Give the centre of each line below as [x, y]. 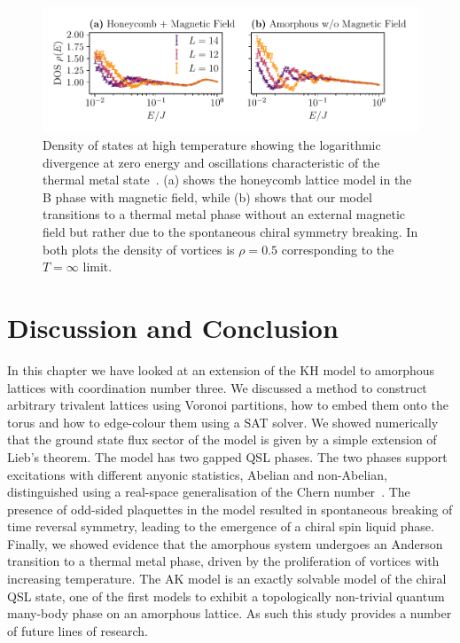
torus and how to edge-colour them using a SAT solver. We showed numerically [223, 422]
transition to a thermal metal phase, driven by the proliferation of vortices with [223, 561]
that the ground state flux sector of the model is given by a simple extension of [222, 439]
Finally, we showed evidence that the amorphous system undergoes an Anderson [225, 543]
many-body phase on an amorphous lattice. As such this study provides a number [230, 613]
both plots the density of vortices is [139, 249]
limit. [97, 267]
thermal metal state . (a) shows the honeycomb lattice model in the [227, 180]
